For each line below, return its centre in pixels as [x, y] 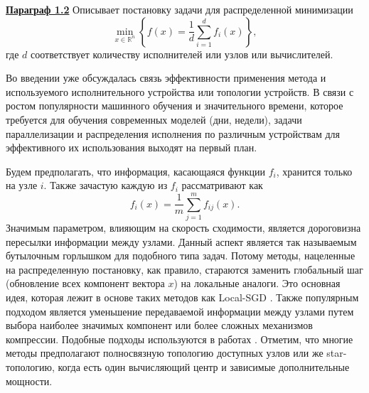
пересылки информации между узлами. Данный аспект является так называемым [181, 241]
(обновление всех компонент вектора [85, 283]
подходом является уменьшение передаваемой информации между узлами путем [180, 311]
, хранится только [314, 171]
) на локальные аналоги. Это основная [257, 283]
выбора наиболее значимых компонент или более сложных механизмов [159, 325]
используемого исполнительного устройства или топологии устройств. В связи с [180, 91]
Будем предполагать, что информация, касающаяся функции [136, 171]
